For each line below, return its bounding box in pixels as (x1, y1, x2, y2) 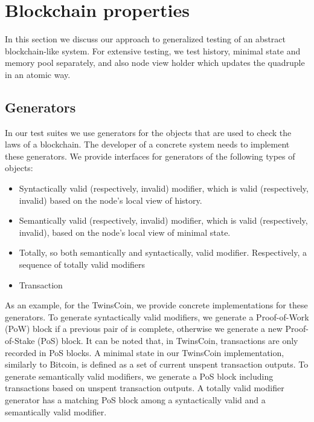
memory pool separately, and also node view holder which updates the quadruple (5, 56, 305, 69)
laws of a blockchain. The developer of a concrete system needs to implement (5, 138, 290, 151)
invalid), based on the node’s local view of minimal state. (19, 226, 231, 238)
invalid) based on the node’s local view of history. (19, 193, 202, 206)
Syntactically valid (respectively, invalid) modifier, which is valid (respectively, (19, 182, 309, 195)
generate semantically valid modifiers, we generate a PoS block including (5, 369, 274, 382)
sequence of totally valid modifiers (19, 258, 146, 271)
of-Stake (5, 334, 35, 347)
